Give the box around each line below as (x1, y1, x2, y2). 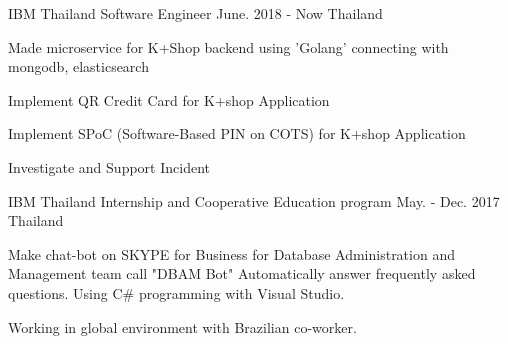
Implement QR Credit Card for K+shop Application (8, 89, 330, 110)
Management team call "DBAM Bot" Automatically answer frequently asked (8, 263, 476, 284)
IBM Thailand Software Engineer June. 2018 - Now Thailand (8, 3, 383, 23)
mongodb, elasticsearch (8, 56, 149, 77)
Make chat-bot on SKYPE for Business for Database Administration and (8, 243, 455, 264)
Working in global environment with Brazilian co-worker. (8, 316, 357, 337)
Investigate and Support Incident (8, 156, 210, 177)
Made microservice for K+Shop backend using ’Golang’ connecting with (8, 36, 449, 57)
